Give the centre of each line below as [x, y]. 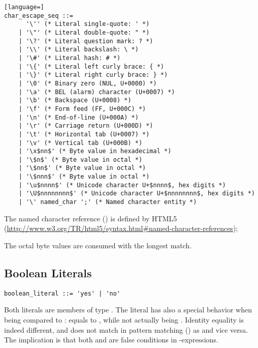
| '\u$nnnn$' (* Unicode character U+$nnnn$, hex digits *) [122, 185]
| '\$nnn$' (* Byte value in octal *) [84, 177]
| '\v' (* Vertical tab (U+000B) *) [80, 143]
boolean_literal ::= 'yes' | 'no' [62, 293]
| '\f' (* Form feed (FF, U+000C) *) [82, 109]
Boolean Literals [48, 272]
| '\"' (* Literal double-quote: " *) [84, 32]
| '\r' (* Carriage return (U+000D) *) [86, 126]
